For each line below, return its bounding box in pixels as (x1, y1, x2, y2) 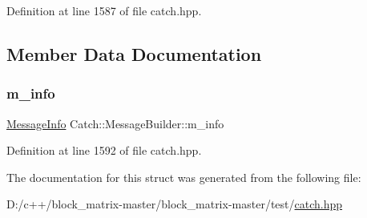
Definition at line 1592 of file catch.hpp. (6, 142, 202, 159)
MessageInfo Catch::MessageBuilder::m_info (6, 115, 224, 131)
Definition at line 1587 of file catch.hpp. (6, 2, 202, 18)
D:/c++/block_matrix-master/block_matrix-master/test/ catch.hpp (6, 196, 343, 212)
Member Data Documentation (6, 41, 262, 66)
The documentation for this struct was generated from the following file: (6, 168, 361, 185)
